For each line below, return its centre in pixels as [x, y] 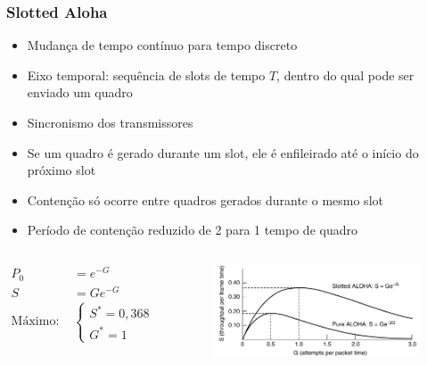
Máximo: [35, 322]
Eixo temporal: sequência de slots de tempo [146, 75]
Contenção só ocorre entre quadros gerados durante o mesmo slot [205, 199]
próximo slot [62, 170]
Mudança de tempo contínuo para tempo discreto [162, 45]
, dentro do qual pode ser [345, 75]
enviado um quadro [80, 92]
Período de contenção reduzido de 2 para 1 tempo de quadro [192, 230]
